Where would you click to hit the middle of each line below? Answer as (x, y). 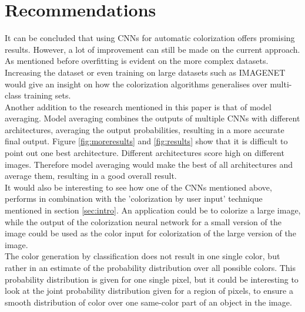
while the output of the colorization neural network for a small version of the (143, 221)
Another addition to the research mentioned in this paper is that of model (138, 106)
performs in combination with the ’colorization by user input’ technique (134, 199)
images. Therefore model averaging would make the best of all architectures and (149, 164)
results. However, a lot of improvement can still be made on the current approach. (152, 49)
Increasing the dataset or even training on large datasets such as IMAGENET (145, 72)
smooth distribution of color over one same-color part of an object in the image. (148, 302)
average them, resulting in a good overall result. (91, 176)
